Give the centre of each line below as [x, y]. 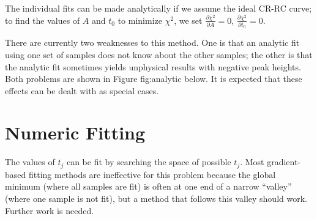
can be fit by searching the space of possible [149, 162]
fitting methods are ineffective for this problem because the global [152, 174]
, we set [188, 20]
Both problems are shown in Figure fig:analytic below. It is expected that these [154, 79]
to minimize [140, 20]
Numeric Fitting [75, 132]
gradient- [284, 162]
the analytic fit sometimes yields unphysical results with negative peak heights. [153, 66]
